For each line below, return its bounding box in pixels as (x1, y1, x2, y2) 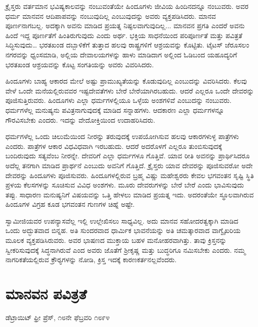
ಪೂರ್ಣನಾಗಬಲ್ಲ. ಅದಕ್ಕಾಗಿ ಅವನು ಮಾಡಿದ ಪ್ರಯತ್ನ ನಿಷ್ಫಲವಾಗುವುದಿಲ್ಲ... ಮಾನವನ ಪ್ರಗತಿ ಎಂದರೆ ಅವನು (5, 20, 245, 31)
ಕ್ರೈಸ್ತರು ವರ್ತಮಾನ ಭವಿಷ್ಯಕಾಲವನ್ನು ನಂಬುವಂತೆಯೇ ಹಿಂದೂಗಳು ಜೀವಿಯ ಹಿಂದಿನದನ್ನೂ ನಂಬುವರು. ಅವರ (5, 1, 249, 11)
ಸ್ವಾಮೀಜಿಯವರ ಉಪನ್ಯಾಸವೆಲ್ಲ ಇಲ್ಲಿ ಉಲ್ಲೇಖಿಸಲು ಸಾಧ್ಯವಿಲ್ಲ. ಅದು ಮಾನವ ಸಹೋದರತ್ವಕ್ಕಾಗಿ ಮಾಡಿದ (5, 215, 239, 226)
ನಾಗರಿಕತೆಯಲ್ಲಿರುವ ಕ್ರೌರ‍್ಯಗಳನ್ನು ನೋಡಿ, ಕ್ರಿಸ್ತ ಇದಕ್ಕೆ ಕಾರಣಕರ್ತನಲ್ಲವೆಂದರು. (5, 254, 177, 265)
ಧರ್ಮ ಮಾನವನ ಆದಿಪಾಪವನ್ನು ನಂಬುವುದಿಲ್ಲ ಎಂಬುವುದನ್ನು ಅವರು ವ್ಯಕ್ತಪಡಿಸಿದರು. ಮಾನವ (5, 10, 216, 21)
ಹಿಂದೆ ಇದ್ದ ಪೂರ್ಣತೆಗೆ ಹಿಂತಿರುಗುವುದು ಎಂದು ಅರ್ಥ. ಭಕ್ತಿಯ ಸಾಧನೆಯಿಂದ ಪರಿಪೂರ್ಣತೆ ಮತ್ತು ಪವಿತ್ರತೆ (5, 30, 243, 40)
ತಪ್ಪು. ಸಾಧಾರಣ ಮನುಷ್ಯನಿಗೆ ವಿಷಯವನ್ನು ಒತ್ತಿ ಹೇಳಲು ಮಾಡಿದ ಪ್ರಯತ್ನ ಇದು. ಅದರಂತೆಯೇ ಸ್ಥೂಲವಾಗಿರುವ (5, 189, 254, 199)
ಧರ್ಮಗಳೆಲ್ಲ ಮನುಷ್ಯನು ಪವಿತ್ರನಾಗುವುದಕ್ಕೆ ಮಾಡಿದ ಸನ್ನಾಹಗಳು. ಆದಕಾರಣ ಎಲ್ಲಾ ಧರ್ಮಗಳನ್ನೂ (5, 104, 224, 115)
